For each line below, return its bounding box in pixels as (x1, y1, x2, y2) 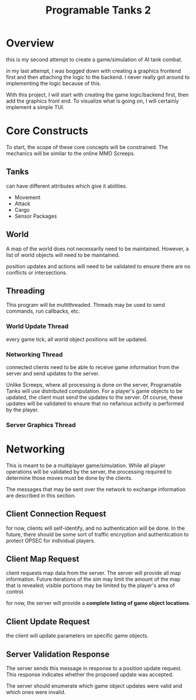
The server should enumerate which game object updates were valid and (6, 682, 183, 689)
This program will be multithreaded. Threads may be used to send (6, 302, 165, 309)
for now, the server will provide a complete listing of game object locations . (6, 600, 191, 607)
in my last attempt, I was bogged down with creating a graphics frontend (6, 67, 181, 74)
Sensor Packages (14, 212, 57, 219)
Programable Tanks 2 (46, 4, 151, 17)
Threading (6, 286, 45, 296)
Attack (14, 200, 30, 207)
